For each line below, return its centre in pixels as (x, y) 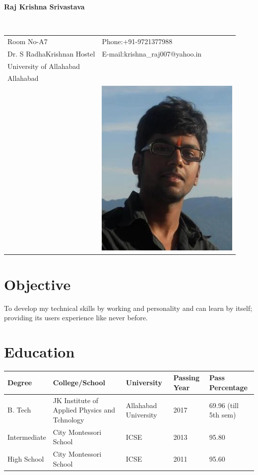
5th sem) (223, 415)
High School (26, 459)
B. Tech (19, 410)
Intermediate (27, 437)
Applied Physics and (84, 410)
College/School (79, 383)
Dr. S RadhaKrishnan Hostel (51, 53)
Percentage (228, 387)
